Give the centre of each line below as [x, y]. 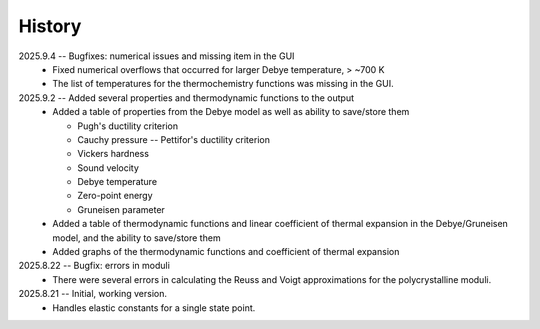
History [50, 26]
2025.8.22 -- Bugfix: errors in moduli [94, 266]
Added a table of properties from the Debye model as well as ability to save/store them [231, 112]
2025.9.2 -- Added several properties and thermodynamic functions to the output [186, 97]
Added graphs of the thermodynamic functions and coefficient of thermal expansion [226, 252]
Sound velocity [108, 167]
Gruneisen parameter [121, 209]
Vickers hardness [113, 154]
